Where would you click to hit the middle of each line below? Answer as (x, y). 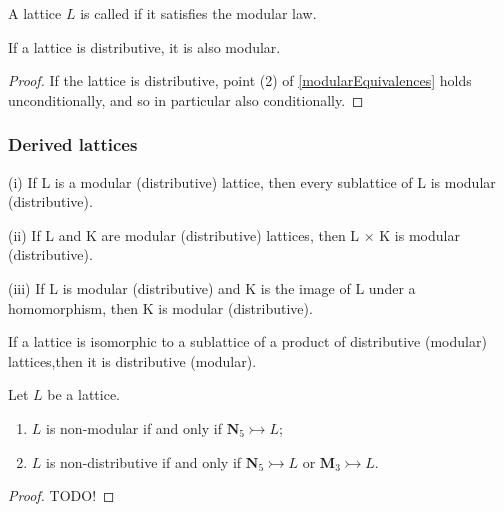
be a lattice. (84, 394)
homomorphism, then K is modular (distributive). (160, 307)
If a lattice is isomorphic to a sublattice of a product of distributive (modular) (247, 341)
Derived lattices (73, 144)
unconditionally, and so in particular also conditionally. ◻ (186, 99)
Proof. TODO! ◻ (61, 495)
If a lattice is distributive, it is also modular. (144, 46)
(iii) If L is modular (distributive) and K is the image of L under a (212, 287)
